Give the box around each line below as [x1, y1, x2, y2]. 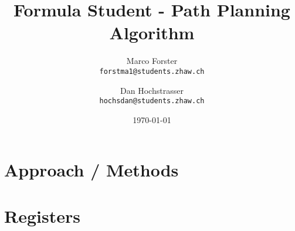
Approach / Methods [4, 158, 179, 182]
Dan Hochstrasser [120, 84, 184, 96]
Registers [4, 203, 80, 227]
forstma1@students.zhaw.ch [99, 67, 205, 76]
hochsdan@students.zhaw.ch [99, 97, 205, 106]
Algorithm [109, 21, 195, 45]
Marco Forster [126, 55, 178, 67]
